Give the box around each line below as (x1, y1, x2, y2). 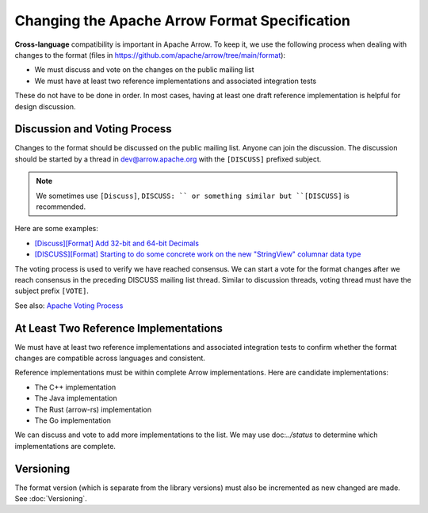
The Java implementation (34, 393, 118, 403)
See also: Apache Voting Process (14, 301, 124, 310)
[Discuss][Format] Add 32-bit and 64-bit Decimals (34, 238, 200, 248)
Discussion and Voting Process (14, 123, 172, 136)
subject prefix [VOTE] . (14, 286, 89, 296)
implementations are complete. (14, 441, 117, 450)
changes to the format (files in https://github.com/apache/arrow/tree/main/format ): (14, 50, 285, 59)
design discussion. (14, 101, 76, 111)
